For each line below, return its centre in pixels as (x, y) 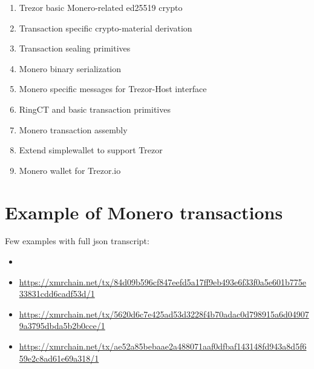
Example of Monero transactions (144, 212)
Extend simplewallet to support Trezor (91, 150)
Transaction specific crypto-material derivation (106, 28)
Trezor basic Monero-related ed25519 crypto (101, 7)
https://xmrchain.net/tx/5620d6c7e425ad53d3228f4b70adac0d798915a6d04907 (164, 314)
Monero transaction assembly (73, 129)
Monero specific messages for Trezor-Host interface (113, 89)
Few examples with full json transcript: (77, 241)
